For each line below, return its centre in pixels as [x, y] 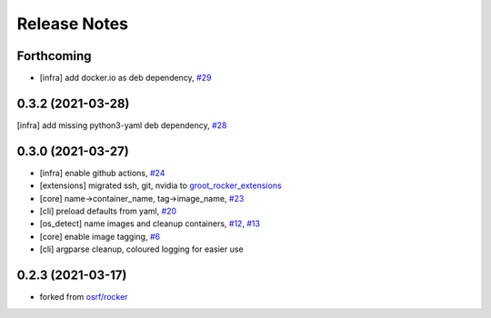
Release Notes [73, 24]
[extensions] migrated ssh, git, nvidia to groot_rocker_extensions [160, 185]
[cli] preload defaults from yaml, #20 [108, 211]
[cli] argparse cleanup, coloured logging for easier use [142, 249]
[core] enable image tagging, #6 [100, 236]
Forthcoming [54, 56]
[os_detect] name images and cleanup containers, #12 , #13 [150, 224]
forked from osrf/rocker [84, 297]
